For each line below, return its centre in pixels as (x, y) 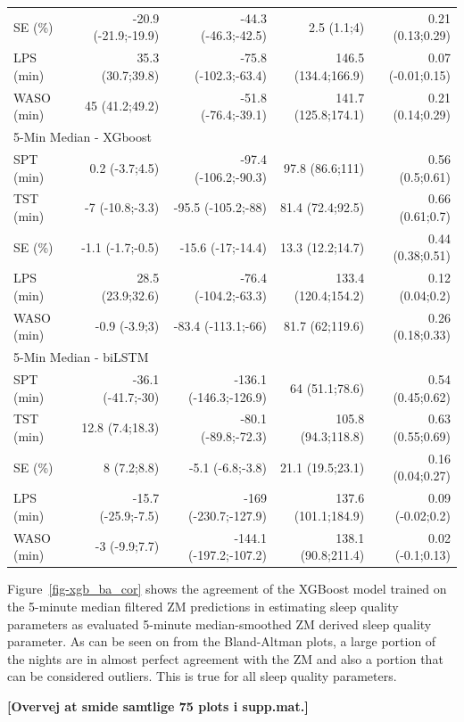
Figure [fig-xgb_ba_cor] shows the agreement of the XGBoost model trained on (227, 589)
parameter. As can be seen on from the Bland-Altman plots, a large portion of (222, 641)
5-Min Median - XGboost (83, 137)
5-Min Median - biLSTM (81, 357)
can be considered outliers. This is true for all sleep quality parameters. (202, 676)
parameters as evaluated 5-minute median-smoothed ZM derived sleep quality (220, 624)
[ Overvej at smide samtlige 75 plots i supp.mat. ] (158, 706)
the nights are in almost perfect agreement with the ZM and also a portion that (225, 658)
